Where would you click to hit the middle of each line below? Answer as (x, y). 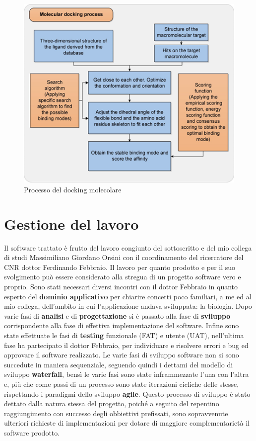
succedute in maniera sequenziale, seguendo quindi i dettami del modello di (119, 364)
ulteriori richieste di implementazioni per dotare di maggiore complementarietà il (127, 423)
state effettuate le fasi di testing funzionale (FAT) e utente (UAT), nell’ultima (124, 335)
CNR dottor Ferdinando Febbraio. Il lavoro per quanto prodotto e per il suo (120, 267)
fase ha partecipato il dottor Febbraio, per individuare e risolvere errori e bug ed (126, 345)
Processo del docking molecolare (73, 189)
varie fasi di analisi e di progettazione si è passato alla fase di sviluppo (117, 315)
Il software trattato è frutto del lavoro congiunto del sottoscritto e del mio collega (128, 247)
